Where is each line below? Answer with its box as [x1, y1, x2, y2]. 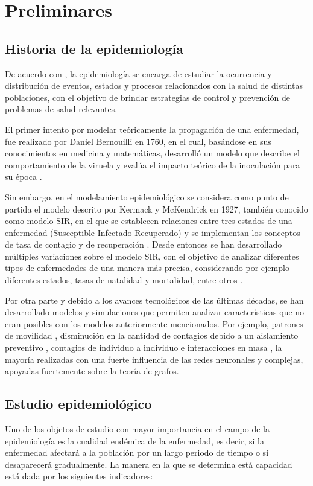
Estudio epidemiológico [5, 394, 152, 413]
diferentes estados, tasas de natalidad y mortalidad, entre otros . [5, 273, 243, 286]
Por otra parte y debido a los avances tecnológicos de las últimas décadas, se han [5, 293, 304, 306]
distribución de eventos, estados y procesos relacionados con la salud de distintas [5, 79, 303, 92]
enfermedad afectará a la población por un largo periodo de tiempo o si [5, 446, 269, 459]
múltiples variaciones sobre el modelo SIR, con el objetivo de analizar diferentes [5, 249, 299, 262]
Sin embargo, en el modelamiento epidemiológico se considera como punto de [5, 190, 289, 203]
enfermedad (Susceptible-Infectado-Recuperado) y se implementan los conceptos [5, 226, 300, 238]
